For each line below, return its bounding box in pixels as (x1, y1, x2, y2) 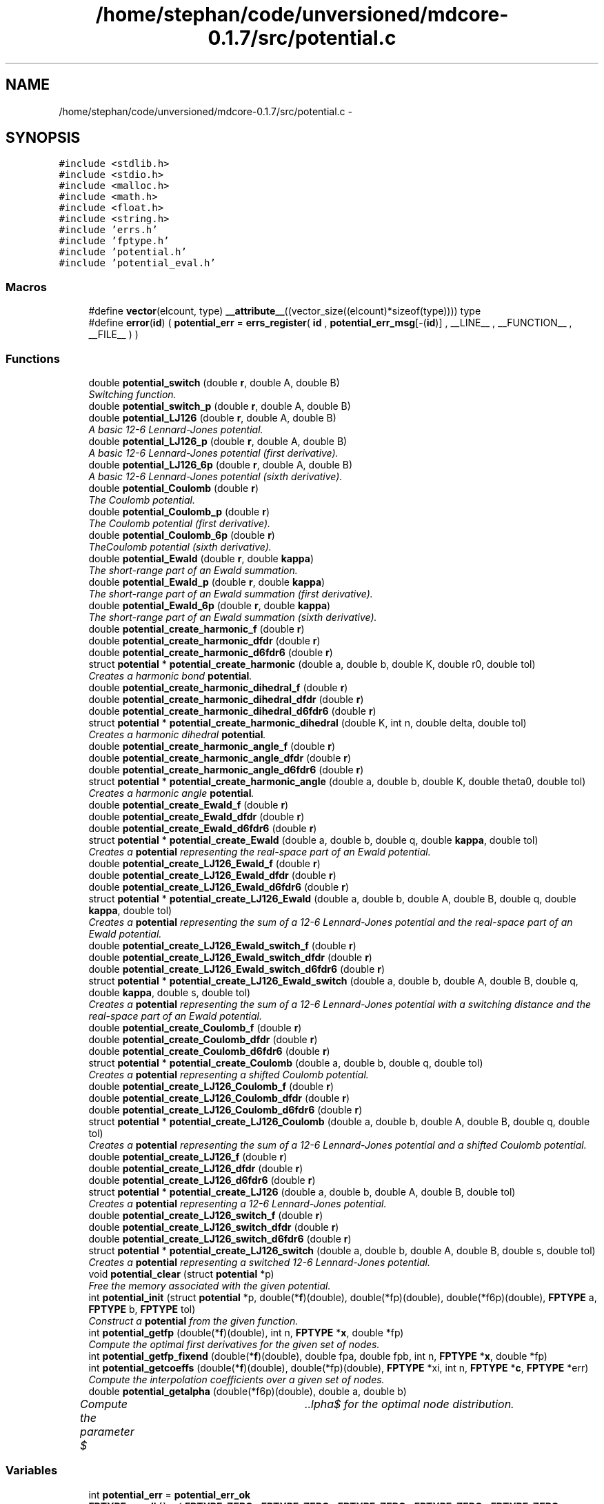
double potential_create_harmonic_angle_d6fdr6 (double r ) (88, 763, 364, 775)
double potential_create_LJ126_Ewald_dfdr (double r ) (88, 869, 336, 881)
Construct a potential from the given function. (88, 1314, 299, 1327)
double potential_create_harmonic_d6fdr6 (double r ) (88, 646, 333, 658)
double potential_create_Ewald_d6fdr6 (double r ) (88, 822, 317, 834)
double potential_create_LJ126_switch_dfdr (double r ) (88, 1220, 339, 1233)
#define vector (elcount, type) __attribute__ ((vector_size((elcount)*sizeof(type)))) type (88, 305, 481, 317)
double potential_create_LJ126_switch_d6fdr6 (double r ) (88, 1232, 352, 1245)
